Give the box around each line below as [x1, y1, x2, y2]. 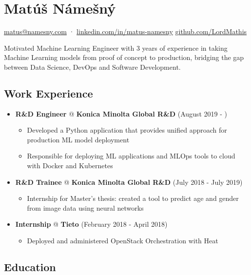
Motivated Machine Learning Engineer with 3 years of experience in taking [4, 42, 228, 53]
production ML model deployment [27, 134, 130, 144]
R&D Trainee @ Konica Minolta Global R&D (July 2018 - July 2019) [15, 177, 243, 187]
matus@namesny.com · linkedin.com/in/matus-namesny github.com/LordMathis [4, 26, 247, 37]
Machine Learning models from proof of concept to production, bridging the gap [4, 52, 244, 62]
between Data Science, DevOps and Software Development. [4, 61, 181, 72]
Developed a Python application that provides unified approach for [27, 125, 227, 135]
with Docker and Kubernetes [27, 160, 113, 171]
